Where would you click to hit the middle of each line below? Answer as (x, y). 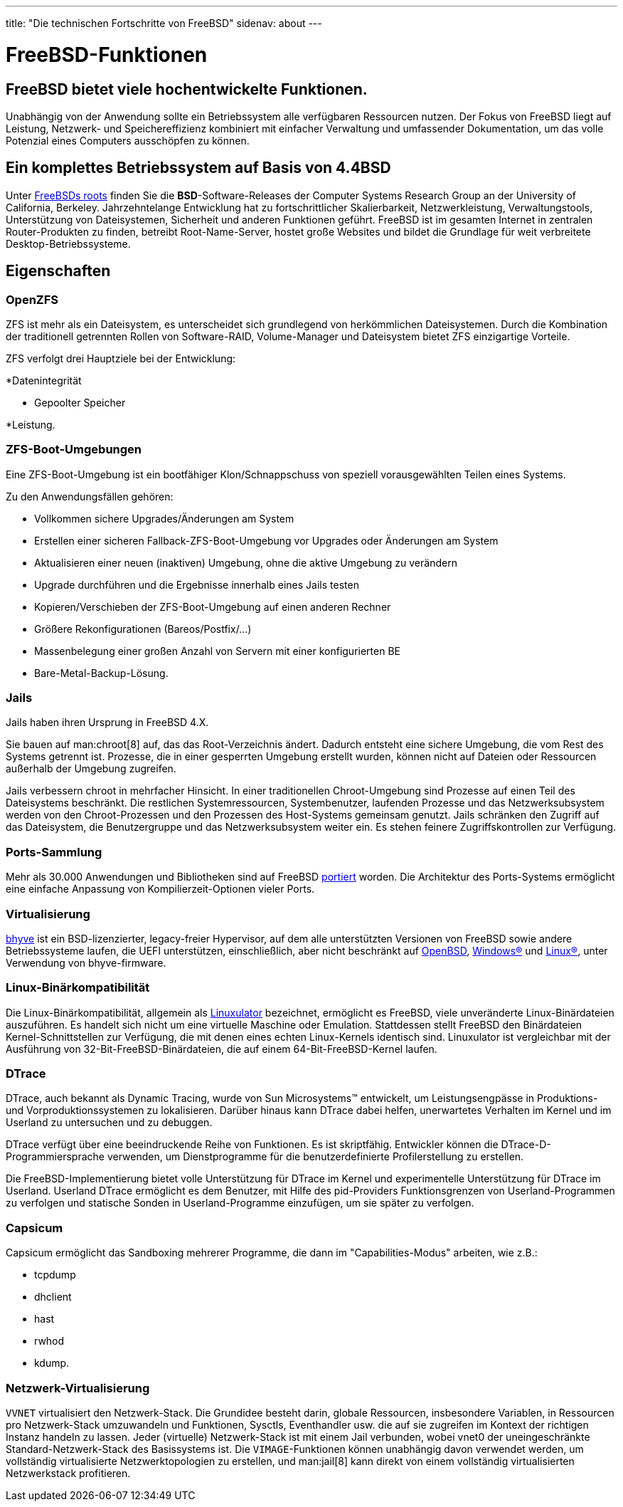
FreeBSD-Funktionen (107, 54)
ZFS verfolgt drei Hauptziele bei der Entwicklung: (121, 358)
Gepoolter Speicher (80, 402)
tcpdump (55, 1275)
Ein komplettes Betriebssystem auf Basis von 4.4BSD (198, 168)
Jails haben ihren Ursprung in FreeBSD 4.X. (107, 723)
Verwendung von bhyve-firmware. (86, 962)
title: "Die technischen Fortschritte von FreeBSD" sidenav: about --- (164, 23)
